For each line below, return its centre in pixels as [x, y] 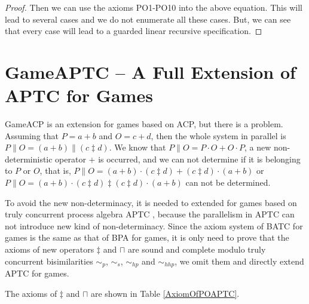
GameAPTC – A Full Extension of [150, 71]
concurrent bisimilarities [49, 261]
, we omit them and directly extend [239, 261]
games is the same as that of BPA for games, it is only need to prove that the [147, 237]
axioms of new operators [50, 249]
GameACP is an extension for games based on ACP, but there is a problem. [144, 124]
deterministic [29, 159]
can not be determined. [228, 182]
